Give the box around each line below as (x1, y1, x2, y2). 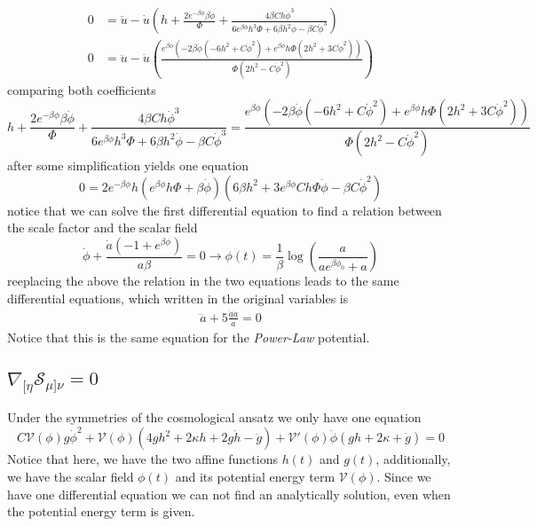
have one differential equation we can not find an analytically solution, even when (7, 484, 451, 503)
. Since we (376, 467, 431, 486)
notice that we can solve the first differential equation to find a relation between (7, 200, 442, 219)
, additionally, (375, 450, 451, 468)
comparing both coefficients (7, 80, 156, 98)
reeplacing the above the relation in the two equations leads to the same (7, 271, 399, 290)
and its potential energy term (175, 467, 336, 486)
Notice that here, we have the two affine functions (7, 450, 278, 468)
